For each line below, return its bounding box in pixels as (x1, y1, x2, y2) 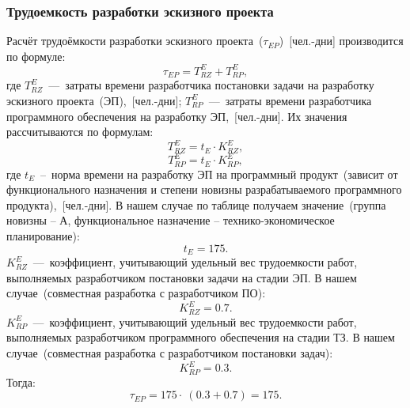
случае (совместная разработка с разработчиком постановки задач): (6, 344, 333, 361)
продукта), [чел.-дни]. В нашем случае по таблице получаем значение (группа (6, 196, 386, 213)
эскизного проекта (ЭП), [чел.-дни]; (6, 92, 182, 108)
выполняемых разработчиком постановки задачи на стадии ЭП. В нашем (6, 269, 357, 285)
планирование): (6, 228, 80, 244)
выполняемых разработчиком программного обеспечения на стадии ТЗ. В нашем (6, 329, 395, 346)
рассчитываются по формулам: (6, 123, 154, 140)
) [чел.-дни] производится (279, 32, 404, 49)
